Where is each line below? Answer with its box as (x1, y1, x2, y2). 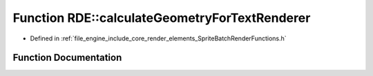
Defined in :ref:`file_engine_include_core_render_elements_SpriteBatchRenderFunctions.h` (30, 34, 287, 42)
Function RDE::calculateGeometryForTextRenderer (12, 10, 311, 25)
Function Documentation (12, 52, 122, 64)
